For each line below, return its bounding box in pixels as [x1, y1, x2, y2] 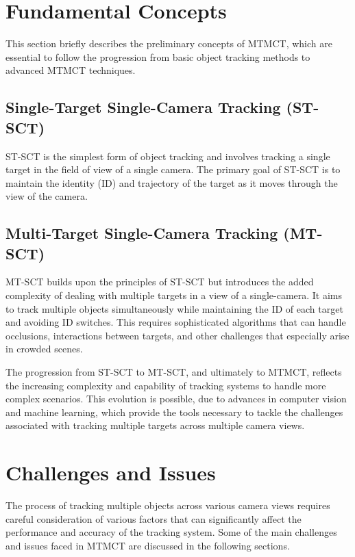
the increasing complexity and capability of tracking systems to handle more [5, 378, 326, 392]
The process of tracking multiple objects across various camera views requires [5, 498, 330, 513]
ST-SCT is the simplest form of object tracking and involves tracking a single [5, 148, 330, 163]
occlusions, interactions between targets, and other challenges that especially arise [5, 328, 350, 342]
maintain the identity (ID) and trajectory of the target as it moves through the [5, 175, 338, 190]
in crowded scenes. [5, 341, 83, 356]
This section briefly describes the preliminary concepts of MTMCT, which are [5, 36, 332, 51]
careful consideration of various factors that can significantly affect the [5, 511, 302, 526]
